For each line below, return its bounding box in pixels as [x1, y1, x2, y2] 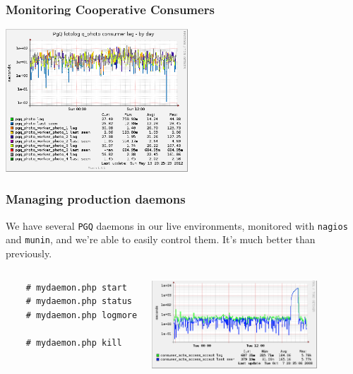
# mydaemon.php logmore [25, 310, 138, 320]
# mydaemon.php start [25, 282, 127, 293]
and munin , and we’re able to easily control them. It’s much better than [6, 232, 316, 247]
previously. [6, 245, 52, 260]
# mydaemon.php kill [25, 337, 122, 348]
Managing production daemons [6, 190, 186, 208]
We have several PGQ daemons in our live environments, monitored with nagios [6, 218, 348, 233]
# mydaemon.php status [25, 296, 132, 307]
